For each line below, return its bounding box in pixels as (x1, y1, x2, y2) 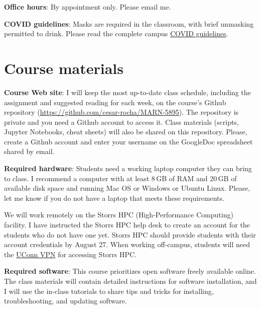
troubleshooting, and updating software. (4, 295, 127, 306)
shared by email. (4, 146, 55, 157)
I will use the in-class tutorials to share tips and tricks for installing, (4, 285, 214, 296)
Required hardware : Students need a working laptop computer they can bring (4, 163, 252, 174)
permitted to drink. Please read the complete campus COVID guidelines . (4, 28, 228, 39)
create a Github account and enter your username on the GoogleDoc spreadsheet (4, 136, 253, 146)
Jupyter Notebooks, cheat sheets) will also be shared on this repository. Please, (4, 126, 247, 137)
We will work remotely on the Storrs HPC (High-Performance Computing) (4, 209, 233, 220)
